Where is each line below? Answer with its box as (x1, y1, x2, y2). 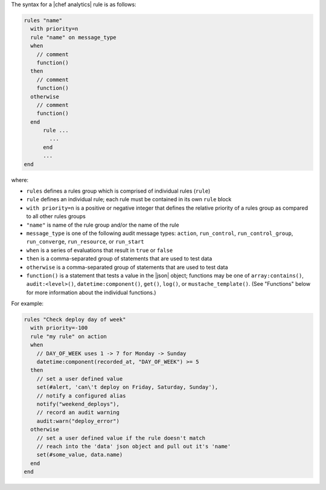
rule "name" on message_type (30, 34, 117, 40)
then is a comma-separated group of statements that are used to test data (26, 255, 213, 262)
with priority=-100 (30, 324, 88, 332)
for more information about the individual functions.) (26, 289, 156, 296)
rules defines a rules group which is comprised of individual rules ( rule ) (26, 187, 211, 195)
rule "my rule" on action (30, 333, 107, 340)
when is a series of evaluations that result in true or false (26, 247, 173, 254)
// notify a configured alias (36, 392, 126, 399)
